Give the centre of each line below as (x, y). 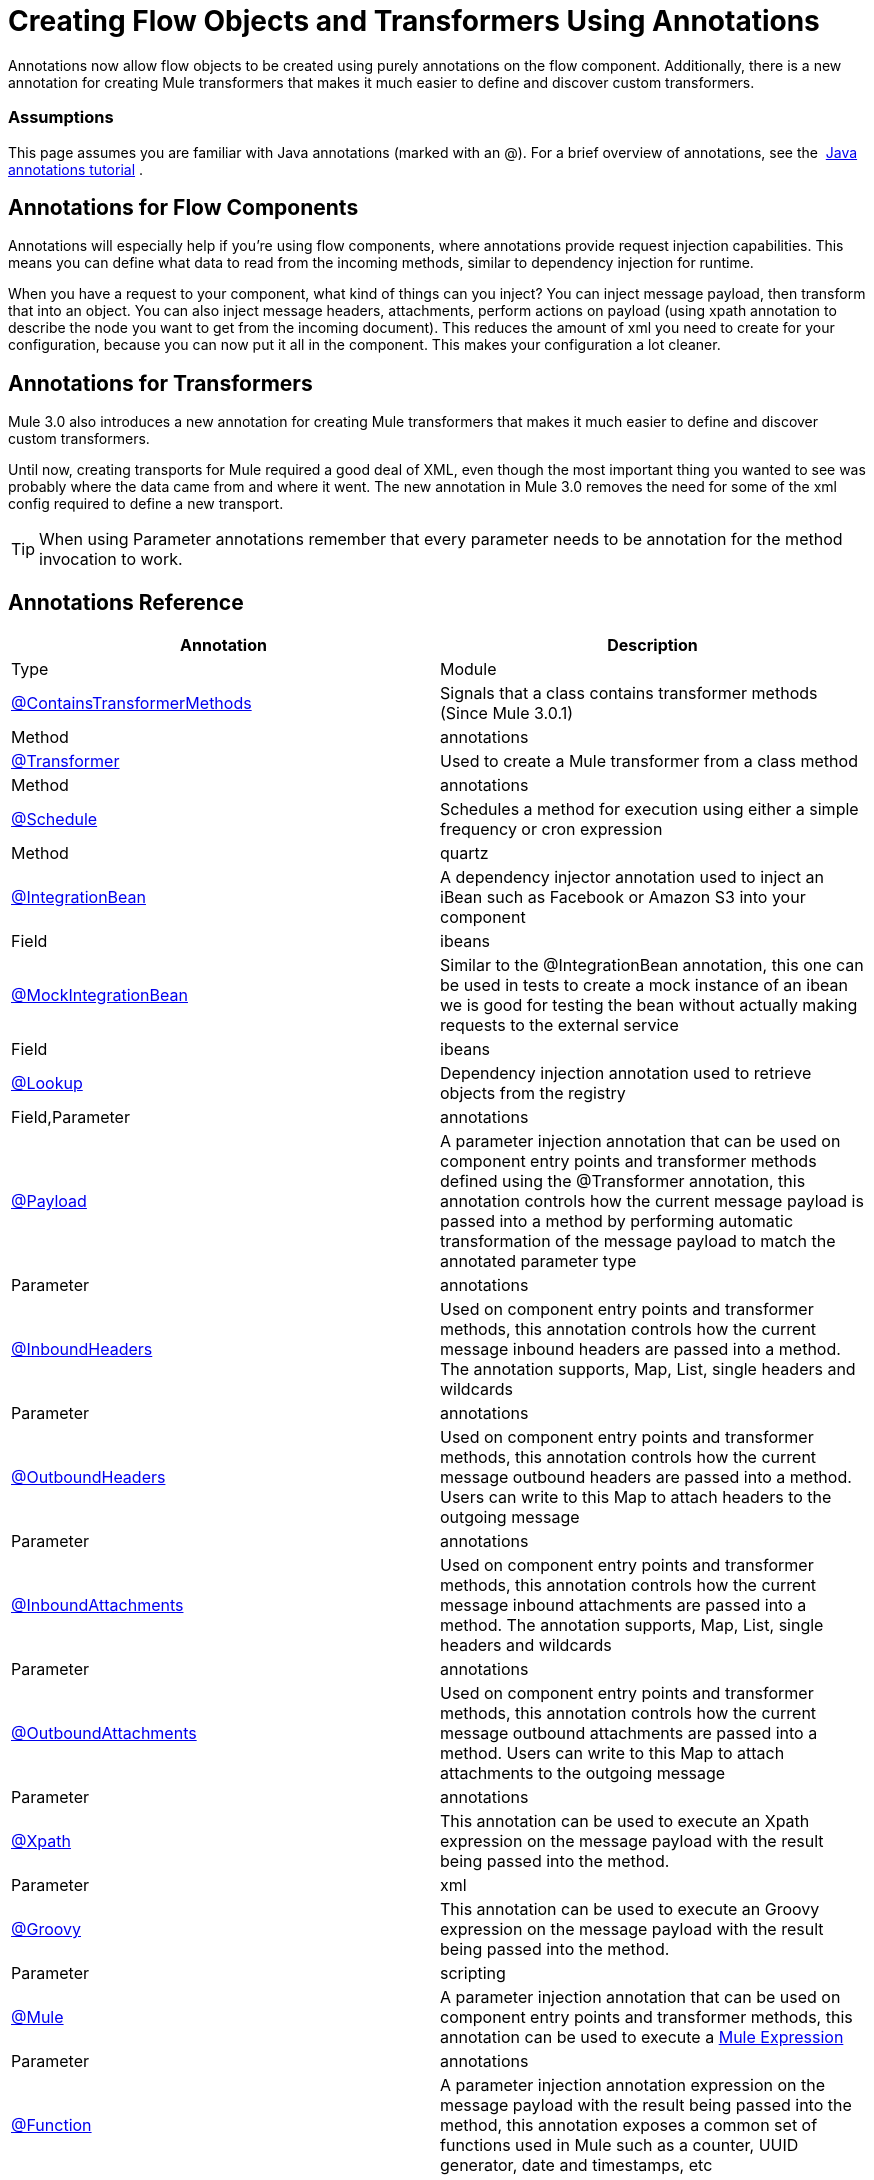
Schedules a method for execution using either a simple (649, 809)
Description (652, 645)
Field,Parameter (70, 1117)
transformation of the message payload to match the (638, 1241)
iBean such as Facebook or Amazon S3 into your (623, 897)
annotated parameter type (538, 1261)
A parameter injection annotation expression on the (632, 2085)
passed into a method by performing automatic (617, 1221)
